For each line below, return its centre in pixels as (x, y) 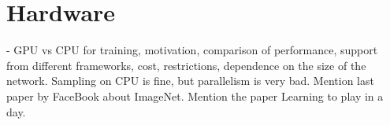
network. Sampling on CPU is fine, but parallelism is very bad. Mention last (190, 81)
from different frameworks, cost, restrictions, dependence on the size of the (186, 65)
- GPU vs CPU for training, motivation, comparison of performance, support (192, 50)
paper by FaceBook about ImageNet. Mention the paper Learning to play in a (195, 96)
